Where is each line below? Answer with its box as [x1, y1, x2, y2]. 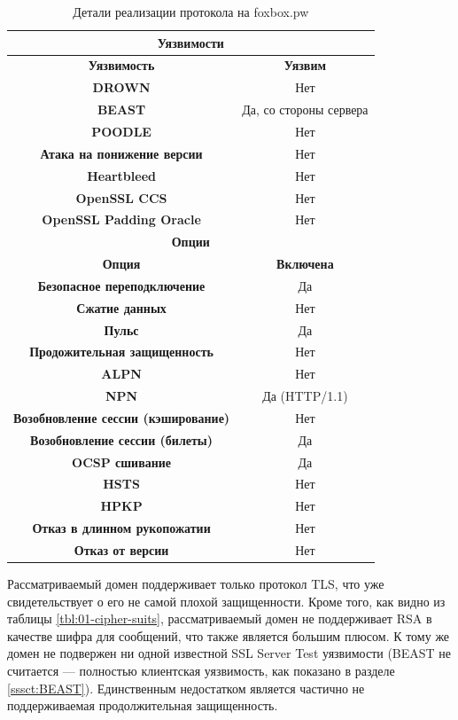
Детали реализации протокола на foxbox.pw [73, 3, 309, 20]
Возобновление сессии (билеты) [30, 430, 213, 449]
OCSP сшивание [72, 452, 172, 471]
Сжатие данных [76, 298, 167, 317]
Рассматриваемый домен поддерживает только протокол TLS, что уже [7, 575, 384, 593]
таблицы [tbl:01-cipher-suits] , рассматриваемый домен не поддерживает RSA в [7, 609, 432, 628]
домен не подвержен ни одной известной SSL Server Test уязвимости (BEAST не [7, 644, 452, 662]
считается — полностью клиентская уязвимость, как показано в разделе [7, 661, 395, 680]
